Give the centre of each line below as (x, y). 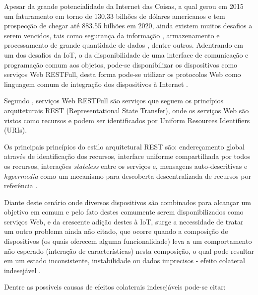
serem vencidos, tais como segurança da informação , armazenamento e (112, 35)
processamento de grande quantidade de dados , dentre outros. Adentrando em (124, 45)
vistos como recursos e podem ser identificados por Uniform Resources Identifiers (127, 120)
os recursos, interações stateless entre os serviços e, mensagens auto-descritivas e (126, 166)
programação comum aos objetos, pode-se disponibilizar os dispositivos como (121, 64)
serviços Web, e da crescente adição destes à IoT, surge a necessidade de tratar (124, 221)
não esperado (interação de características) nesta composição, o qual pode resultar (129, 251)
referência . (21, 185)
